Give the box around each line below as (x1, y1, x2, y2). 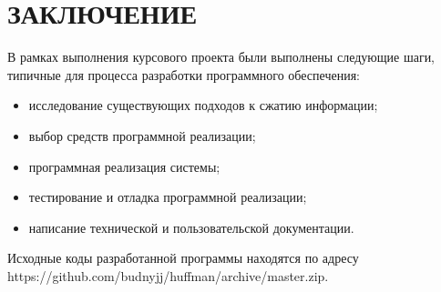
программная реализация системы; (28, 156, 220, 176)
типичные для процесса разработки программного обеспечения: (7, 65, 360, 84)
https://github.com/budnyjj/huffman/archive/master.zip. (7, 266, 329, 285)
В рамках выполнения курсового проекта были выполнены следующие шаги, (7, 47, 436, 66)
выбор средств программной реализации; (28, 126, 256, 145)
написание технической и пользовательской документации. (28, 217, 354, 237)
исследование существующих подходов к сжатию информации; (28, 96, 378, 115)
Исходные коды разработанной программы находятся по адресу (7, 248, 359, 267)
